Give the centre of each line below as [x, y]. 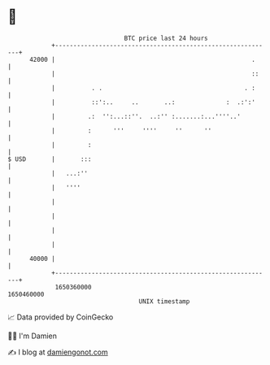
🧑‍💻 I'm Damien [33, 336]
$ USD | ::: [50, 159]
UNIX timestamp [164, 301]
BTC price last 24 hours [166, 38]
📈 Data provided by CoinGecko [61, 317]
